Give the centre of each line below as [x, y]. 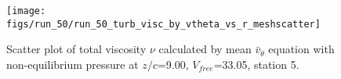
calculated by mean [205, 49]
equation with [301, 49]
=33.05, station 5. [256, 64]
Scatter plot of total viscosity [76, 49]
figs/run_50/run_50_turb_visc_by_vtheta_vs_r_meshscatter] [163, 24]
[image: [26, 11]
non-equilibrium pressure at [73, 64]
